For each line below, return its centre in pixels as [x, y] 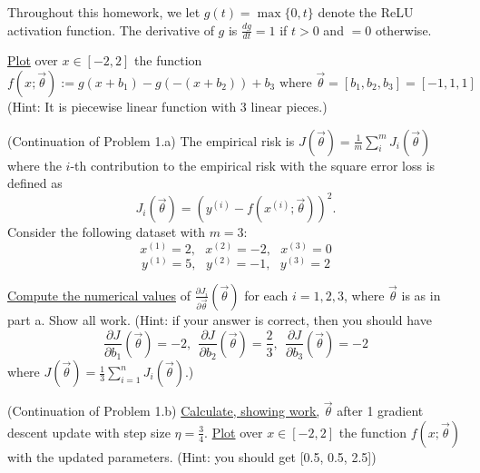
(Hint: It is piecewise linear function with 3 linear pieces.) [167, 107]
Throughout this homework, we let [104, 12]
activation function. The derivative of [111, 30]
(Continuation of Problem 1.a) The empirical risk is [151, 140]
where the [34, 165]
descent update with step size [89, 432]
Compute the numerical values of [99, 295]
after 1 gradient [380, 411]
